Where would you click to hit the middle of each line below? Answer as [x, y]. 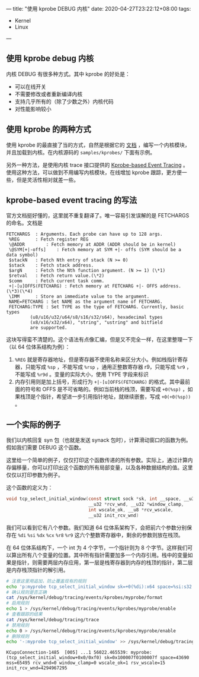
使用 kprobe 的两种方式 [49, 129]
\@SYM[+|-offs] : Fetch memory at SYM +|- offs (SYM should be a [95, 250]
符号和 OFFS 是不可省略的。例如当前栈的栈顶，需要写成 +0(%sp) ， [106, 389]
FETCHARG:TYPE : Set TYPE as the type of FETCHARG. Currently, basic [96, 307]
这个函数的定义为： [30, 488]
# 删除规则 [18, 636]
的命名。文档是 [24, 223]
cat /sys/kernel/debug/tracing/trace [53, 619]
